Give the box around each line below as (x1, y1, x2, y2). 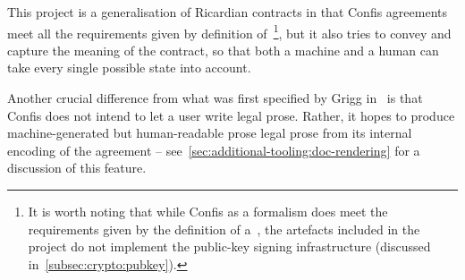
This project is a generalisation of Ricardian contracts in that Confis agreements (7, 3, 447, 21)
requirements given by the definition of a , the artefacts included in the (28, 219, 420, 238)
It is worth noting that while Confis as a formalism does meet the (28, 202, 388, 220)
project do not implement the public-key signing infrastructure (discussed (28, 237, 431, 256)
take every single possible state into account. (7, 58, 251, 77)
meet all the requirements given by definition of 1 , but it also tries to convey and (7, 21, 452, 42)
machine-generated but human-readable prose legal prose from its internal (7, 123, 412, 142)
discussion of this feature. (7, 158, 147, 177)
